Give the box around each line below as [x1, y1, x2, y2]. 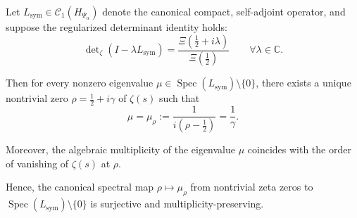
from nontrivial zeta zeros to [190, 179, 313, 194]
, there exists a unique [256, 75, 351, 90]
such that [158, 91, 200, 105]
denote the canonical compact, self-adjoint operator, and [102, 4, 346, 18]
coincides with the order [247, 142, 351, 157]
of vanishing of [6, 155, 69, 170]
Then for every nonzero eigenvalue [6, 75, 154, 90]
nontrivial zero [6, 91, 68, 105]
